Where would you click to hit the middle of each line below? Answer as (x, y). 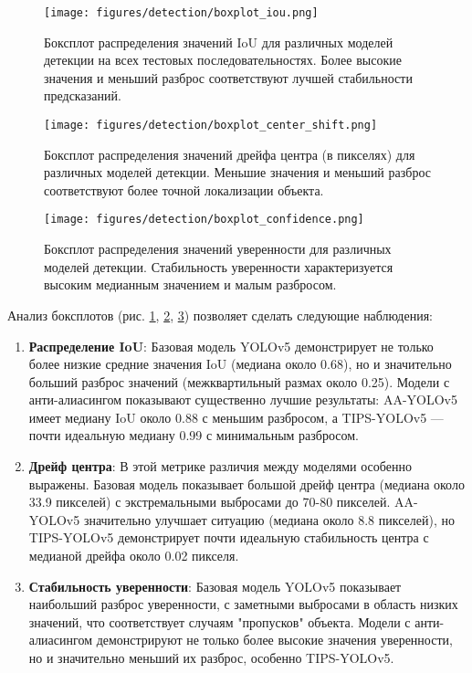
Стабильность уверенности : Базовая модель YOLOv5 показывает (215, 586)
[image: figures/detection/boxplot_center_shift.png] (211, 126)
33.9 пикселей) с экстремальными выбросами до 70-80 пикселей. (210, 502)
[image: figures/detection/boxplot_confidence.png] (204, 220)
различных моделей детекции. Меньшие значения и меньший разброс (237, 172)
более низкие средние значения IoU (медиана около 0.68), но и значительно (240, 364)
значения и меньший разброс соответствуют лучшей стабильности (228, 77)
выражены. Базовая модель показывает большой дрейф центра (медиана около (246, 484)
